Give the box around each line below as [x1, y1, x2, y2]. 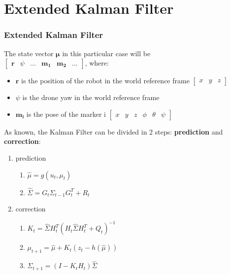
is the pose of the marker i [26, 108, 106, 119]
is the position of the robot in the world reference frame [21, 75, 190, 86]
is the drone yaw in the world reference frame [22, 92, 160, 103]
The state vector [4, 48, 54, 58]
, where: [85, 58, 109, 68]
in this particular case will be [62, 48, 151, 58]
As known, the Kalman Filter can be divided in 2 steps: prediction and [4, 126, 223, 137]
